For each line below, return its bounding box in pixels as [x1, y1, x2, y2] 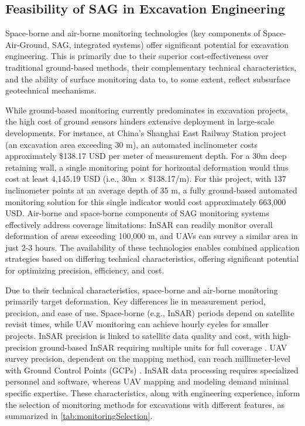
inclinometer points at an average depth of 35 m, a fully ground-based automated [5, 183, 297, 196]
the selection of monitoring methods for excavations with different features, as [5, 398, 285, 410]
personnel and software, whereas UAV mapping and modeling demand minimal [5, 375, 289, 387]
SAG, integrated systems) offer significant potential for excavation [52, 38, 289, 50]
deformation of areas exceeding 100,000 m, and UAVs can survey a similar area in [5, 230, 298, 242]
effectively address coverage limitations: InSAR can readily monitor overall [5, 218, 273, 230]
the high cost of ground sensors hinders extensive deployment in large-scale [5, 115, 275, 127]
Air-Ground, [5, 38, 50, 50]
